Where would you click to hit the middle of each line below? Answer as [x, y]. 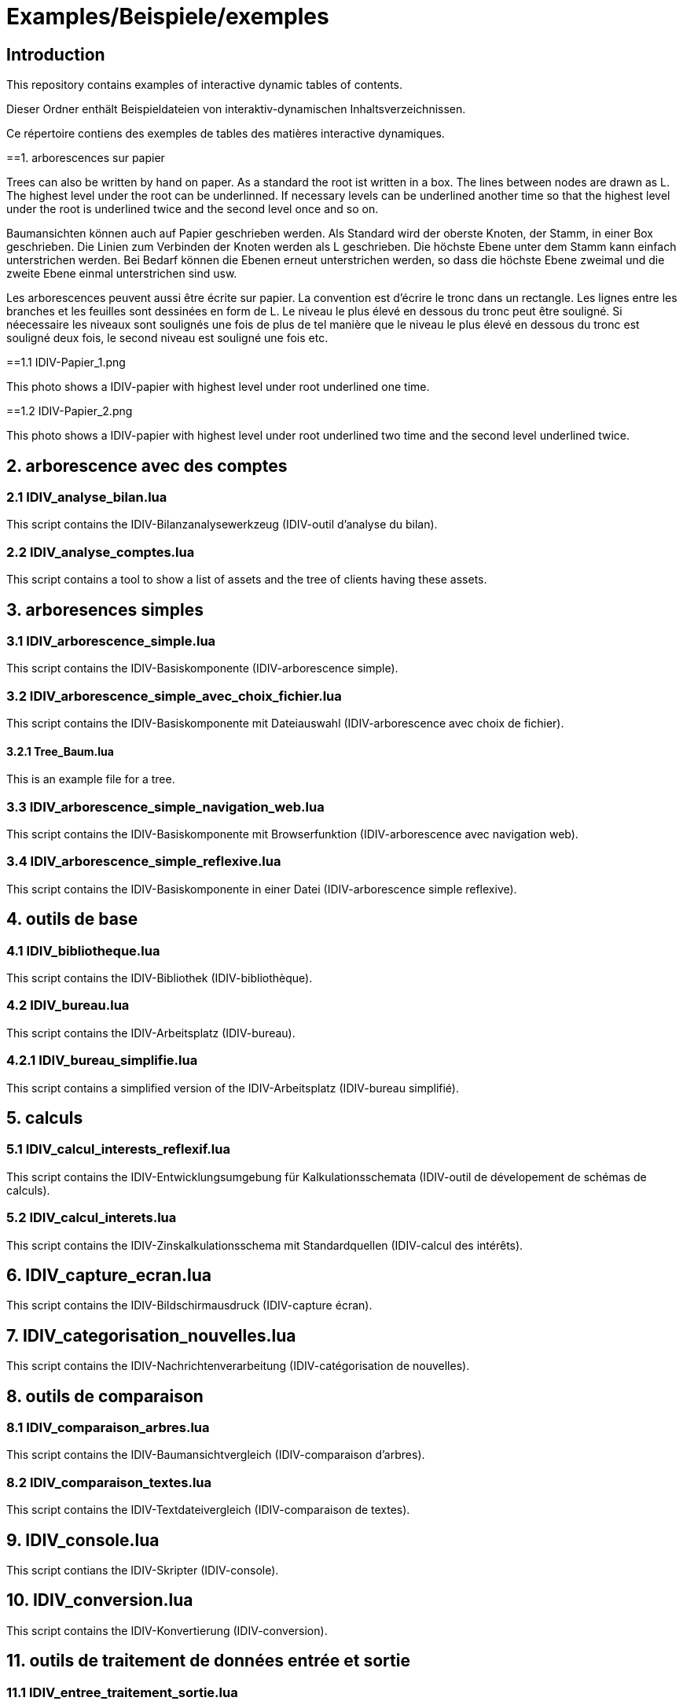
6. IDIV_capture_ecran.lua [109, 1275]
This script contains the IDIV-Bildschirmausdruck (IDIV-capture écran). [189, 1305]
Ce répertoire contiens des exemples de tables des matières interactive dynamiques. [226, 134]
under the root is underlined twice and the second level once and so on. [193, 209]
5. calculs [45, 1118]
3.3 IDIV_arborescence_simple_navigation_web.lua [165, 806]
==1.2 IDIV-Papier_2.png [70, 411]
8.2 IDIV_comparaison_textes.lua [109, 1482]
